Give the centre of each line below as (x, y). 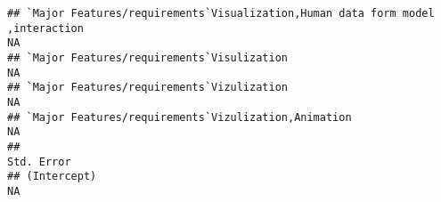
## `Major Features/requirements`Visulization (147, 57)
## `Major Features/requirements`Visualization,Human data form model (221, 13)
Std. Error (39, 162)
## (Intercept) (52, 177)
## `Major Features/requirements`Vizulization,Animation (180, 117)
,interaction (45, 28)
